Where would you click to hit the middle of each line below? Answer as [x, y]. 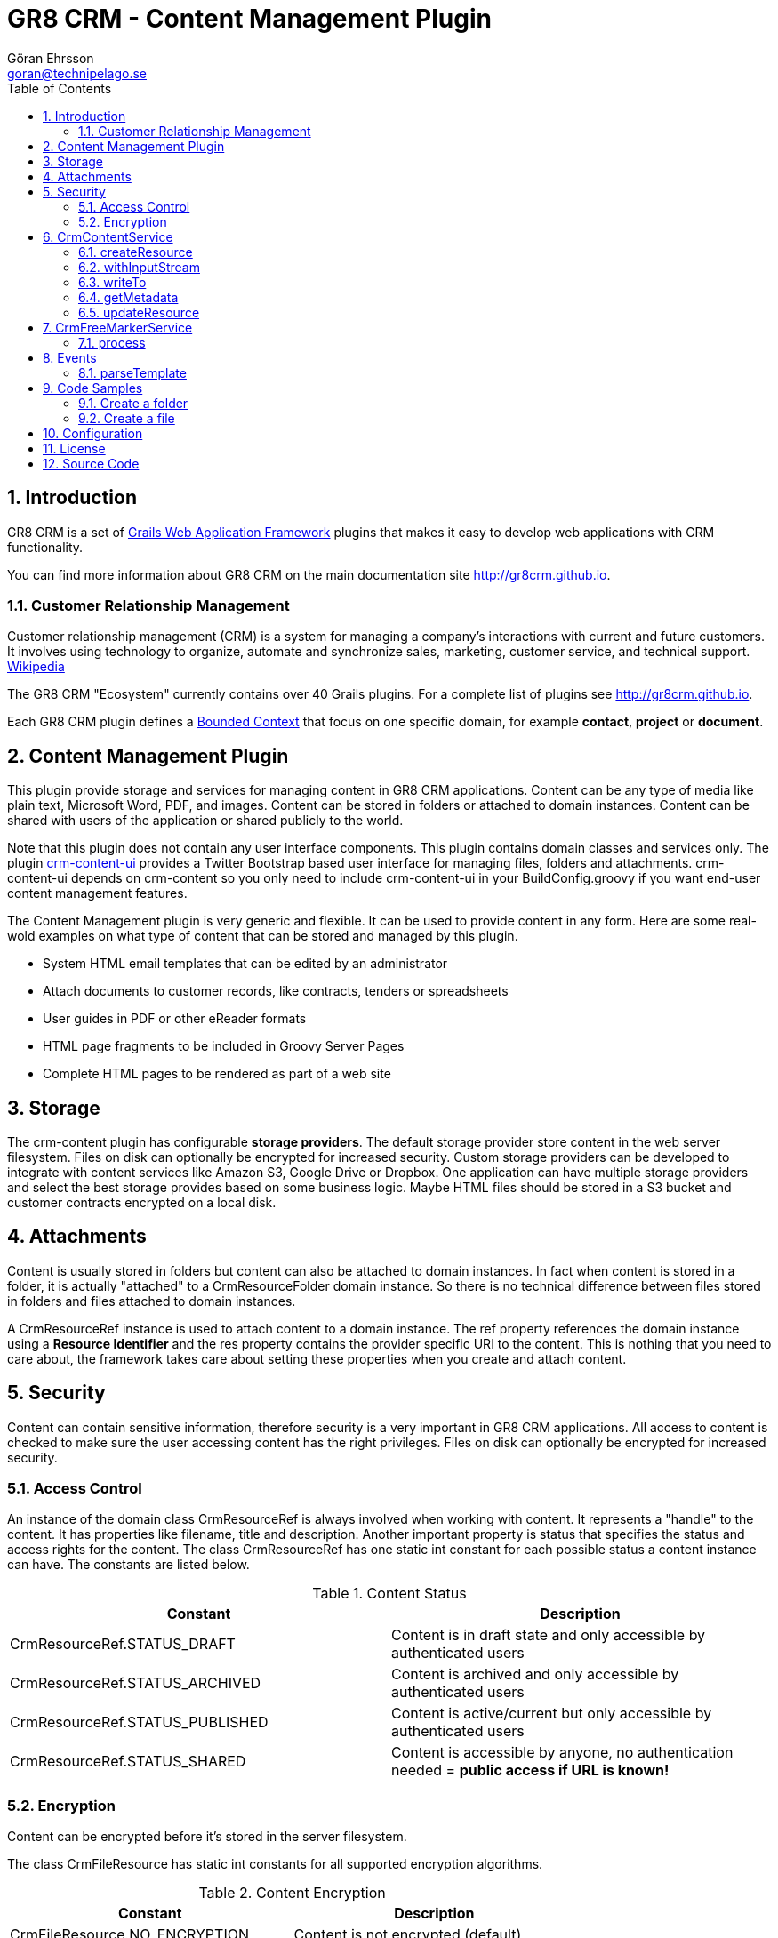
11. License [74, 448]
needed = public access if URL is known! [530, 1770]
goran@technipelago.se [77, 73]
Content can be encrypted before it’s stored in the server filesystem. [207, 1837]
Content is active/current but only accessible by [552, 1714]
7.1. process [112, 342]
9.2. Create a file [127, 418]
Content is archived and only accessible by [535, 1674]
